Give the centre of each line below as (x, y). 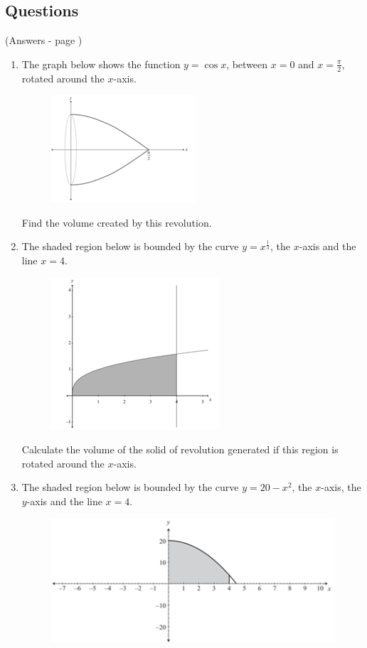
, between (247, 64)
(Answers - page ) (44, 40)
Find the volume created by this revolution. (117, 222)
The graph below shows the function (101, 64)
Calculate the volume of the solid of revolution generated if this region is (180, 449)
